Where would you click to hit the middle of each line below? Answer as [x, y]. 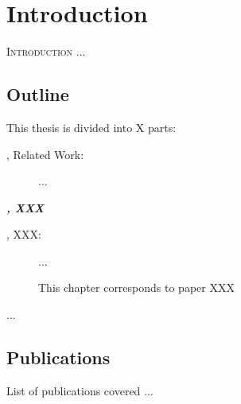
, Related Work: [45, 154]
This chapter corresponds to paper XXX [136, 287]
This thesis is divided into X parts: [91, 127]
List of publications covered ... [80, 390]
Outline [38, 94]
